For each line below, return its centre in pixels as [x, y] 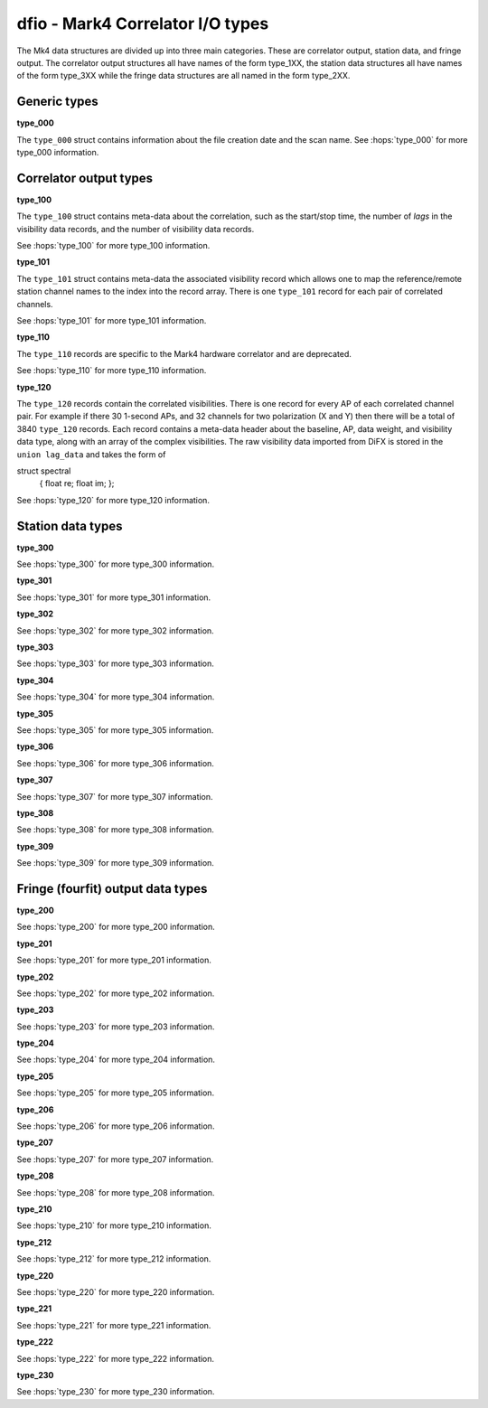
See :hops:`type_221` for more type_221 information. [114, 1325]
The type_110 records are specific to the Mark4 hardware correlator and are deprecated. [184, 353]
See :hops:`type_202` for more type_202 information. [116, 993]
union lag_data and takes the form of [91, 454]
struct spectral [44, 471]
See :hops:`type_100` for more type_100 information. [113, 246]
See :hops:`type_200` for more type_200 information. [116, 927]
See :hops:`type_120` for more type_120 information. [113, 500]
